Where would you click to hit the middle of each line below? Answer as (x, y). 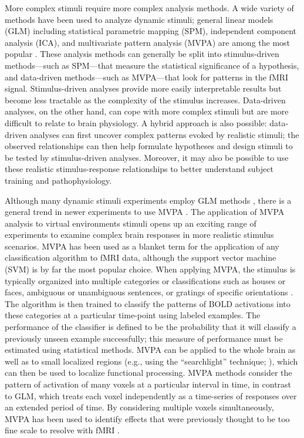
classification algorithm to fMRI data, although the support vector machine (141, 257)
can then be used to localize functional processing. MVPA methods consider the (148, 373)
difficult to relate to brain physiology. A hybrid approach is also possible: (136, 122)
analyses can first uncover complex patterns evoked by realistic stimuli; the (164, 134)
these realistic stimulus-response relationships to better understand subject (139, 169)
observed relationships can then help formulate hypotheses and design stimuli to (149, 146)
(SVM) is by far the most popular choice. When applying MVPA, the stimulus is (150, 269)
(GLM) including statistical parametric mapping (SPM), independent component (151, 31)
